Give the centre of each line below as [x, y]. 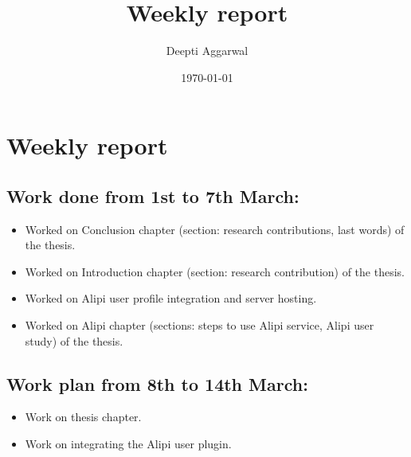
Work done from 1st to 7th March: [153, 195]
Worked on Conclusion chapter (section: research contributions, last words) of [215, 229]
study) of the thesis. [74, 340]
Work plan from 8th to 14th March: [157, 383]
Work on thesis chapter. [83, 417]
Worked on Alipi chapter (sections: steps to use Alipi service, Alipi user [200, 325]
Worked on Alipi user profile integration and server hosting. [171, 298]
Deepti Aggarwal [207, 51]
